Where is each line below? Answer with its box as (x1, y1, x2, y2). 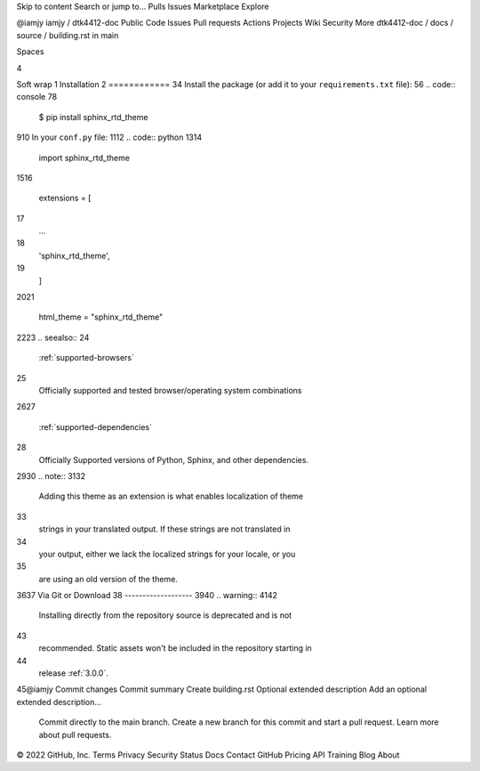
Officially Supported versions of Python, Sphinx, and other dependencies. (38, 454, 309, 465)
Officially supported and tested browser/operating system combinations (38, 385, 302, 395)
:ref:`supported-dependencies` (38, 421, 153, 432)
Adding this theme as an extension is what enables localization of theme (38, 491, 304, 502)
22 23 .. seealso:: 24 (16, 332, 90, 343)
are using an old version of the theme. (38, 573, 178, 584)
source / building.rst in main (16, 29, 119, 40)
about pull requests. (38, 729, 112, 740)
